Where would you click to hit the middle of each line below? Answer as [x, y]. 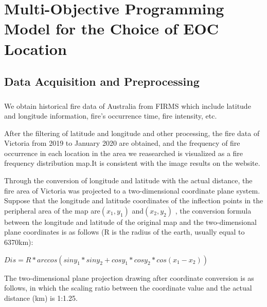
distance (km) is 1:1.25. [41, 298]
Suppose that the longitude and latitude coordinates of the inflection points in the [134, 200]
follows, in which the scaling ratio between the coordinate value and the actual [128, 288]
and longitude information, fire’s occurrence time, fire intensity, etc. [111, 116]
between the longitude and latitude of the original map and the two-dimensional [130, 222]
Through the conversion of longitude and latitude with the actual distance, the [128, 180]
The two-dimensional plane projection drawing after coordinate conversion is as [129, 277]
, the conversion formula [213, 210]
